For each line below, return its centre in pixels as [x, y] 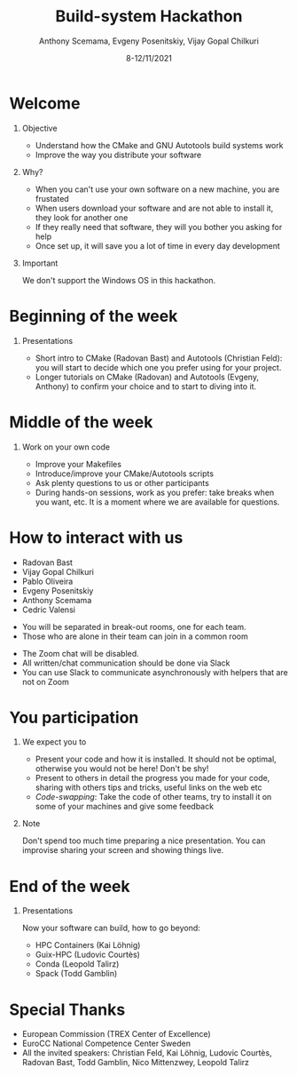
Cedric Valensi [48, 610]
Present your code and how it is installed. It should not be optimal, [156, 759]
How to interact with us [96, 537]
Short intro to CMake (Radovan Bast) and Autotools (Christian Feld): [159, 358]
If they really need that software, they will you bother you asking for [159, 227]
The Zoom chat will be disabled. [80, 653]
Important [40, 263]
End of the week [70, 886]
